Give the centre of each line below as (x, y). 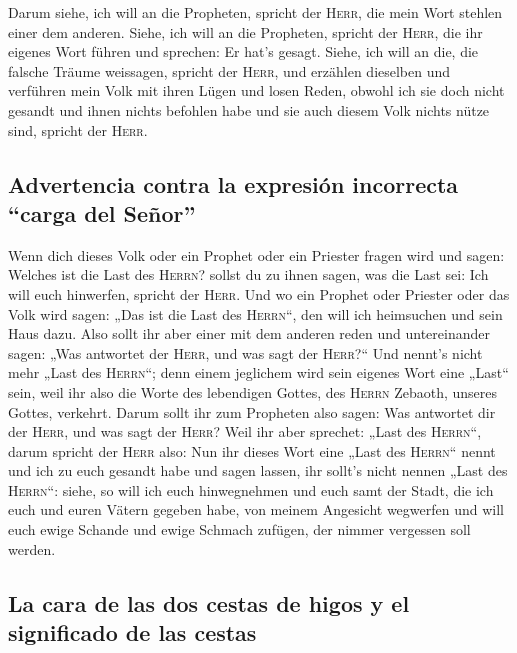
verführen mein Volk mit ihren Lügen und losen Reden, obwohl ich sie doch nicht (256, 90)
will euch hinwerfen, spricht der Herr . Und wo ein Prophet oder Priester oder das (259, 293)
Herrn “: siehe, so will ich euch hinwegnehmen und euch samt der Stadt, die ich (251, 489)
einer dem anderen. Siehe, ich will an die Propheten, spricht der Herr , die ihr (245, 31)
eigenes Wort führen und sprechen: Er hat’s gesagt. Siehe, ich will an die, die (243, 51)
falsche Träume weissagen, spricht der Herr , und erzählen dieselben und (229, 70)
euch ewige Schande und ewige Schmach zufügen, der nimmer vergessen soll (239, 529)
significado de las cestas (132, 632)
